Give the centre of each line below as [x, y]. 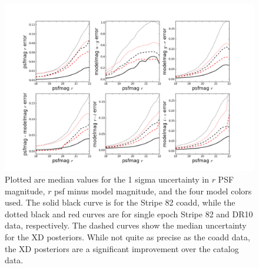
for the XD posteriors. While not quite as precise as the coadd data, [127, 236]
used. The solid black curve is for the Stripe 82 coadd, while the [120, 202]
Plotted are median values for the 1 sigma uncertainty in [107, 179]
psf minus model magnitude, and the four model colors [153, 191]
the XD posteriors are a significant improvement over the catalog [122, 248]
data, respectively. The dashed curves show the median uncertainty [126, 225]
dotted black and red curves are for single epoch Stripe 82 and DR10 [129, 214]
